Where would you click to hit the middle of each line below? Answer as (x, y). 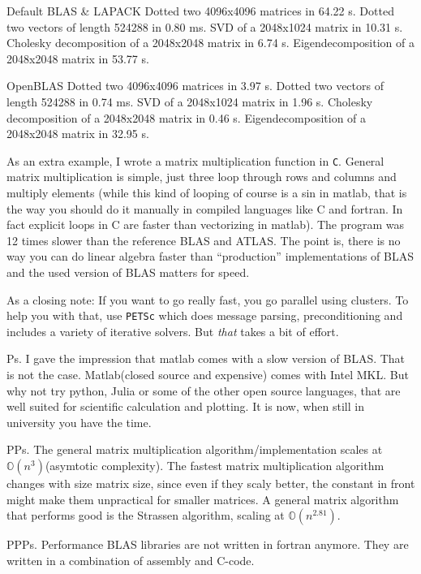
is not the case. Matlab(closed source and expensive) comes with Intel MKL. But (208, 374)
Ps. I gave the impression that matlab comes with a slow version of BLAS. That (206, 358)
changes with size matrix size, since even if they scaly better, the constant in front (211, 483)
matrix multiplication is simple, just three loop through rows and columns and (202, 177)
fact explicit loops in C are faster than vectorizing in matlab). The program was (206, 224)
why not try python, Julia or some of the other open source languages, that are (204, 390)
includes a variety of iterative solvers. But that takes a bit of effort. (173, 331)
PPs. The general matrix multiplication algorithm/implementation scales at (195, 449)
